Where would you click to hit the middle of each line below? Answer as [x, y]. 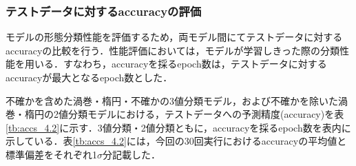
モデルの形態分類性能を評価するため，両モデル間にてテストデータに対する [174, 37]
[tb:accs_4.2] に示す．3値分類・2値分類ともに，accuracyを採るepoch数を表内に [178, 127]
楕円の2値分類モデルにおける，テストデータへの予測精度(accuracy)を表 [184, 114]
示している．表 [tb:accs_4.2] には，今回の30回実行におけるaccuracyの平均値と [176, 141]
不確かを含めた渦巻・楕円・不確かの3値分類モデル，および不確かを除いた [172, 100]
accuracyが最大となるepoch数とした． [89, 77]
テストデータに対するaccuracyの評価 [104, 11]
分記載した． [132, 154]
